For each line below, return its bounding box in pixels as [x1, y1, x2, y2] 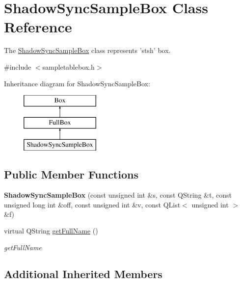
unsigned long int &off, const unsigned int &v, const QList [4, 199, 181, 209]
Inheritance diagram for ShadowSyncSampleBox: [4, 78, 150, 88]
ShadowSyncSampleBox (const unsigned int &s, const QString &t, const [4, 190, 232, 200]
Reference [4, 17, 72, 37]
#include [4, 61, 31, 72]
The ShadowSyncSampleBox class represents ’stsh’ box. [4, 45, 171, 55]
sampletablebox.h [42, 61, 95, 72]
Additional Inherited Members [4, 266, 162, 281]
